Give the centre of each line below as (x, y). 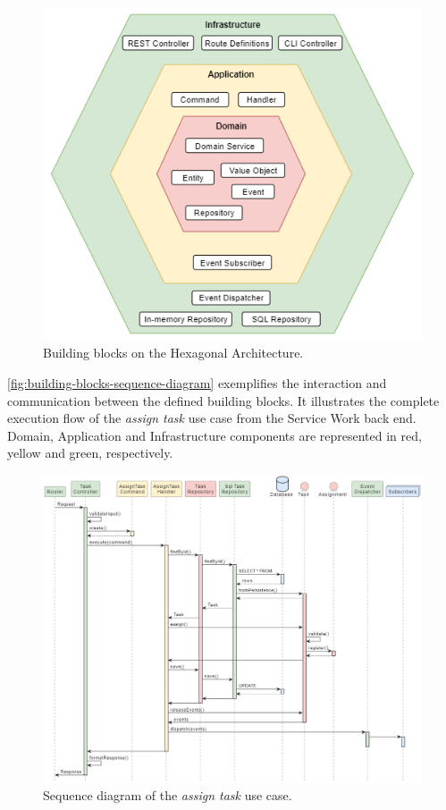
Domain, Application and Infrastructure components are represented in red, (215, 435)
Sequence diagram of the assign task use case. (168, 795)
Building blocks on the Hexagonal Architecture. (173, 353)
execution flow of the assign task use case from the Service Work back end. (212, 418)
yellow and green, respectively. (90, 453)
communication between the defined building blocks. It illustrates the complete (223, 400)
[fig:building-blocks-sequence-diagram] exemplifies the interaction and (197, 382)
